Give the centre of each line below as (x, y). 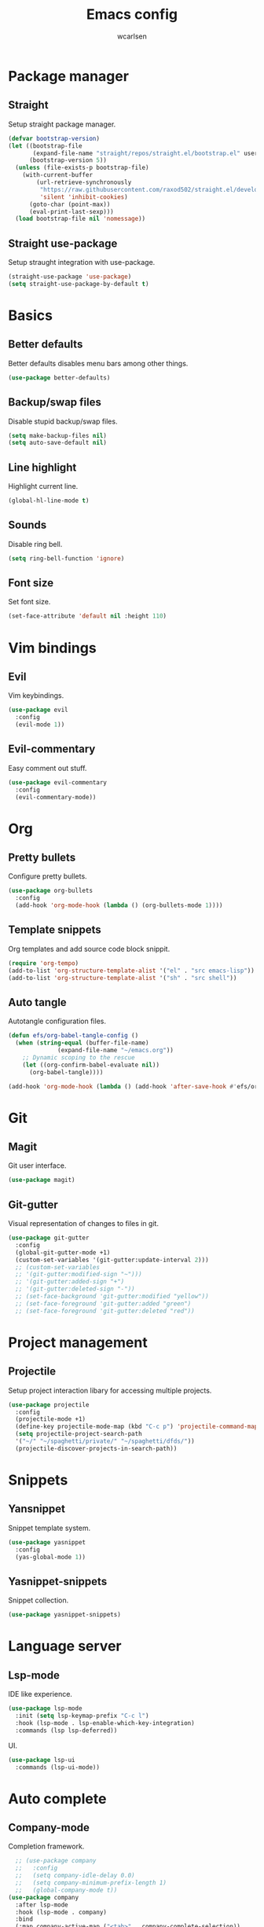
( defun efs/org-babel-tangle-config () (73, 1036)
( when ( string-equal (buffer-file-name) (82, 1043)
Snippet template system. (49, 1528)
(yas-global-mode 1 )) (51, 1557)
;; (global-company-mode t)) (66, 1890)
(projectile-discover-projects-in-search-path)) (96, 1448)
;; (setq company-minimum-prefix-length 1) (91, 1883)
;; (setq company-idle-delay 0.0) (75, 1876)
